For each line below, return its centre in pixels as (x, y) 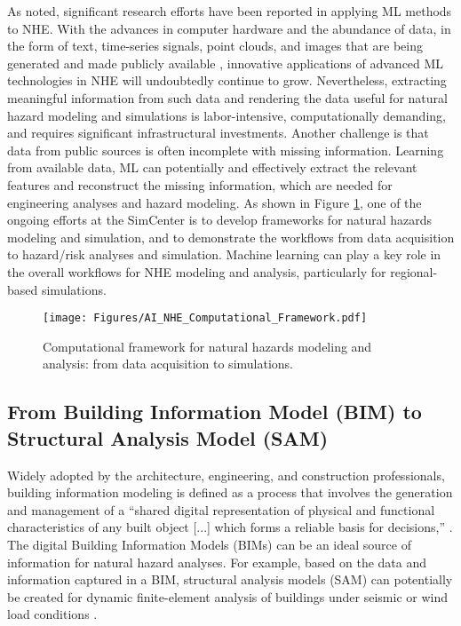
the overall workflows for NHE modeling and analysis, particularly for (197, 271)
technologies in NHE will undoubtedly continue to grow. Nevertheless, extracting (227, 80)
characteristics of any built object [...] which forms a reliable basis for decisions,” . (230, 527)
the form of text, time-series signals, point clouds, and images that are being (215, 46)
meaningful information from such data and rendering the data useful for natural (227, 97)
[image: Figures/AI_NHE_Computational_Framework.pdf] (205, 318)
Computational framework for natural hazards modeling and (207, 346)
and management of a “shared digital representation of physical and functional (221, 509)
